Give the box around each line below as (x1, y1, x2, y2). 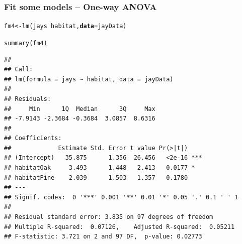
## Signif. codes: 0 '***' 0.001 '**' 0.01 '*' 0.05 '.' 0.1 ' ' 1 (4, 193, 238, 201)
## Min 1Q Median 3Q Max (4, 105, 155, 112)
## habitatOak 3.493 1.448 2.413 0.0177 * (4, 164, 195, 172)
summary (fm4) (4, 39, 47, 47)
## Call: (4, 66, 33, 73)
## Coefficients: (4, 135, 62, 142)
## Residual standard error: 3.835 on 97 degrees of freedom (4, 213, 213, 221)
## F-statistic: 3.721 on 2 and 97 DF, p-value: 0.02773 (4, 233, 202, 240)
